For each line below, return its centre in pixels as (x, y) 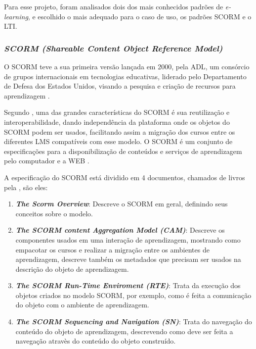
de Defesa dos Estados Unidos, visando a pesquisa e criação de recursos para (120, 86)
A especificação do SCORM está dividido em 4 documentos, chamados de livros (125, 177)
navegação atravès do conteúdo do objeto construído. (96, 341)
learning (16, 16)
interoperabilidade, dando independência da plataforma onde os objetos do (117, 122)
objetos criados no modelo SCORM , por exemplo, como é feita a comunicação (133, 295)
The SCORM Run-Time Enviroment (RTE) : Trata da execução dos (128, 285)
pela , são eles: (26, 187)
